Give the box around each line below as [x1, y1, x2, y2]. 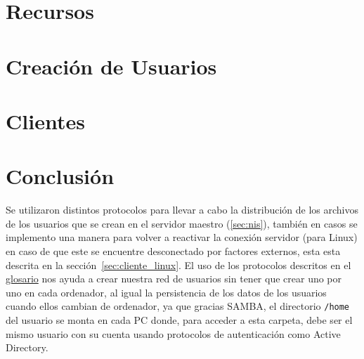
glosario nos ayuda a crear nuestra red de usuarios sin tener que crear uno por [6, 271, 342, 286]
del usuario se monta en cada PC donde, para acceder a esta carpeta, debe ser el [6, 313, 353, 327]
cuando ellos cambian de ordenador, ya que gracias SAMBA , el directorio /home [6, 299, 350, 313]
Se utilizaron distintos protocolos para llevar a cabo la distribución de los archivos [6, 202, 358, 217]
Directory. [6, 340, 48, 355]
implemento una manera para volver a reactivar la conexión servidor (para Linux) [6, 230, 358, 244]
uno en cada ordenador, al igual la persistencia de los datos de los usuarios [6, 285, 327, 299]
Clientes [6, 106, 85, 135]
